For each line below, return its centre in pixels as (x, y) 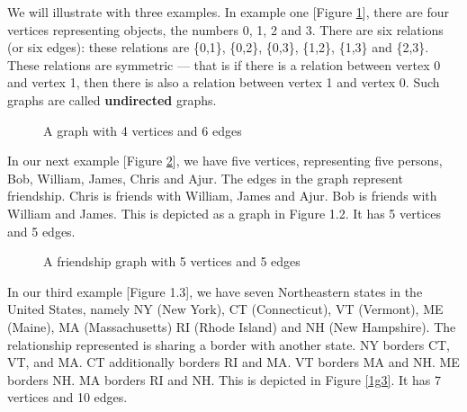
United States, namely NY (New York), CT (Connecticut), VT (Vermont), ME (225, 309)
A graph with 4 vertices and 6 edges (143, 130)
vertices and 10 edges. (67, 397)
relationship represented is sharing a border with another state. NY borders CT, (229, 344)
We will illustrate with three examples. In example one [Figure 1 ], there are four (228, 12)
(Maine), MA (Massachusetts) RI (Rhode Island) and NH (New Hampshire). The (232, 326)
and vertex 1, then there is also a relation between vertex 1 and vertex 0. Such (224, 82)
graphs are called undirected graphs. (112, 99)
